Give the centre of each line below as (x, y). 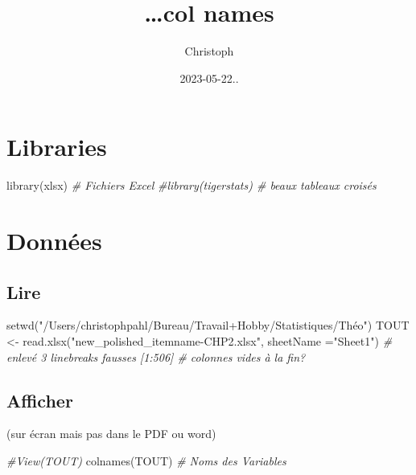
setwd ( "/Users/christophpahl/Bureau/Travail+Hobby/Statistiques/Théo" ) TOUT (208, 325)
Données (54, 241)
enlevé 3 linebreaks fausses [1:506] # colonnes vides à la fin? (156, 356)
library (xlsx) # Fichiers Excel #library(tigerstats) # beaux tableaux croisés (192, 185)
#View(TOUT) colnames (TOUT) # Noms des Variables (146, 461)
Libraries (57, 147)
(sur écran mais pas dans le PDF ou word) (111, 434)
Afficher (40, 400)
